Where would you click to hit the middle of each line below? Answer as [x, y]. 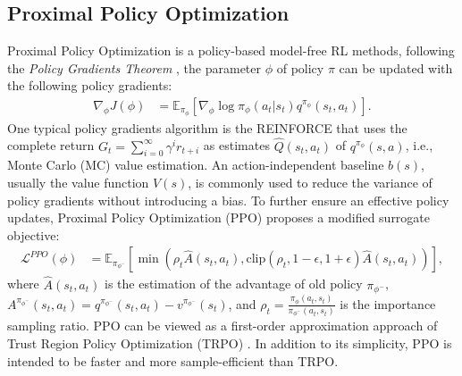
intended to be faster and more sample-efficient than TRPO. [173, 360]
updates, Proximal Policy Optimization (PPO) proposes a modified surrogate [219, 217]
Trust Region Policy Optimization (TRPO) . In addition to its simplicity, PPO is [230, 343]
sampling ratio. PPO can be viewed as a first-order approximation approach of [223, 326]
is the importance [388, 303]
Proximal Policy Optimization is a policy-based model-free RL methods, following [231, 50]
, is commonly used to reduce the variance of [310, 183]
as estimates [236, 145]
